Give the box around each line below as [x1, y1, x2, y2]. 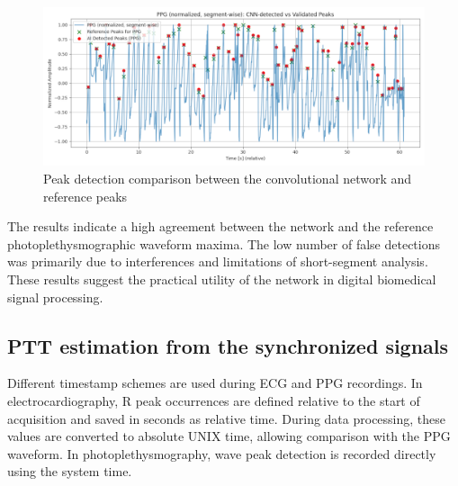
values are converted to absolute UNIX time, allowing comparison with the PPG [7, 427, 451, 445]
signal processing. [7, 287, 103, 306]
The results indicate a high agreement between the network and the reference [7, 217, 434, 236]
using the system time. [7, 462, 132, 481]
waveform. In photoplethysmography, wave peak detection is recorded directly [7, 444, 436, 463]
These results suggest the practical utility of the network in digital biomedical [7, 269, 436, 288]
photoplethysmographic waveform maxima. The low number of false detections [7, 234, 440, 253]
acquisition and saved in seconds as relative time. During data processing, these [7, 409, 446, 427]
